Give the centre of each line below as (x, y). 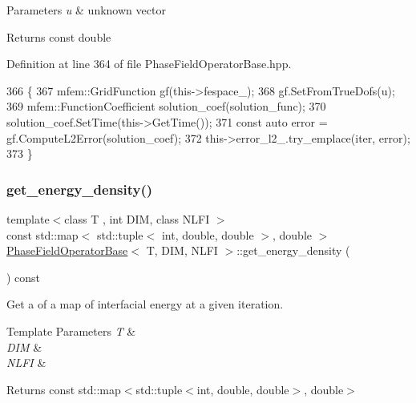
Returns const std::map (64, 389)
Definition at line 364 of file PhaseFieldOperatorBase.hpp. (149, 64)
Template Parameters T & (71, 330)
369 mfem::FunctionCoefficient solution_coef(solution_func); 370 (166, 106)
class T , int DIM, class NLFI (137, 218)
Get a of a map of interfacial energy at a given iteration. (145, 304)
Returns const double (59, 36)
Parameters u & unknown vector (86, 10)
